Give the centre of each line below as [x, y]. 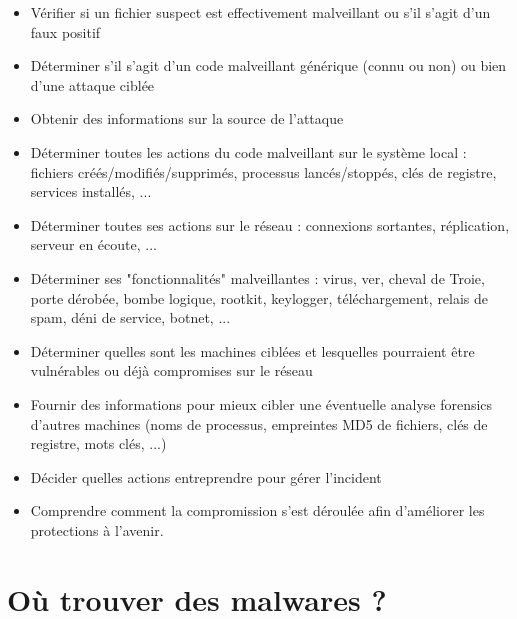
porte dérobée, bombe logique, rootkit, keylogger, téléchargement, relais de [259, 297]
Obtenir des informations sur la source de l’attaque [187, 118]
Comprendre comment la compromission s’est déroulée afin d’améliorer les [257, 510]
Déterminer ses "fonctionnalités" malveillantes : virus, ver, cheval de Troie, [257, 277]
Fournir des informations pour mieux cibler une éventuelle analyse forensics [261, 403]
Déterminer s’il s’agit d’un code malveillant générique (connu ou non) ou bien [268, 65]
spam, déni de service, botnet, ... [130, 317]
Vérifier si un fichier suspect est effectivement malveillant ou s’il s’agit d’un [260, 12]
